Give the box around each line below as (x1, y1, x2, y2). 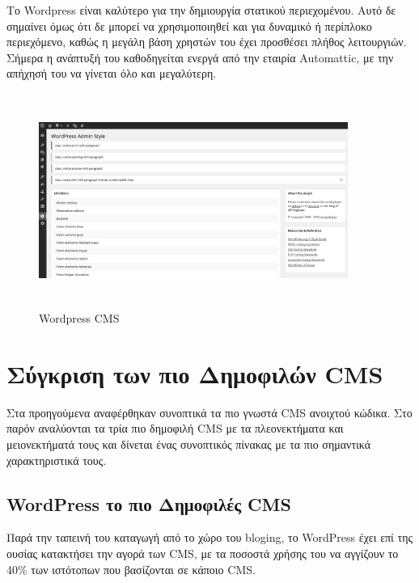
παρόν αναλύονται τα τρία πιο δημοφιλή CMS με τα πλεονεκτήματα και (6, 420, 344, 437)
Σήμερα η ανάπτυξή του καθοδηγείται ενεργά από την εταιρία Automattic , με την (6, 49, 394, 65)
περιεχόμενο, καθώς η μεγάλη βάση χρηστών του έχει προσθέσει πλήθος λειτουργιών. (6, 33, 407, 50)
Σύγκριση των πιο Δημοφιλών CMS (6, 357, 383, 390)
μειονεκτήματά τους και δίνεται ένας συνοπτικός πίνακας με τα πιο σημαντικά (6, 436, 371, 453)
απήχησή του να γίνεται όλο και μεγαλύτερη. (6, 65, 217, 82)
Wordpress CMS (39, 310, 120, 327)
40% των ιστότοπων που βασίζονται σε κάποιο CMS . (6, 560, 256, 577)
